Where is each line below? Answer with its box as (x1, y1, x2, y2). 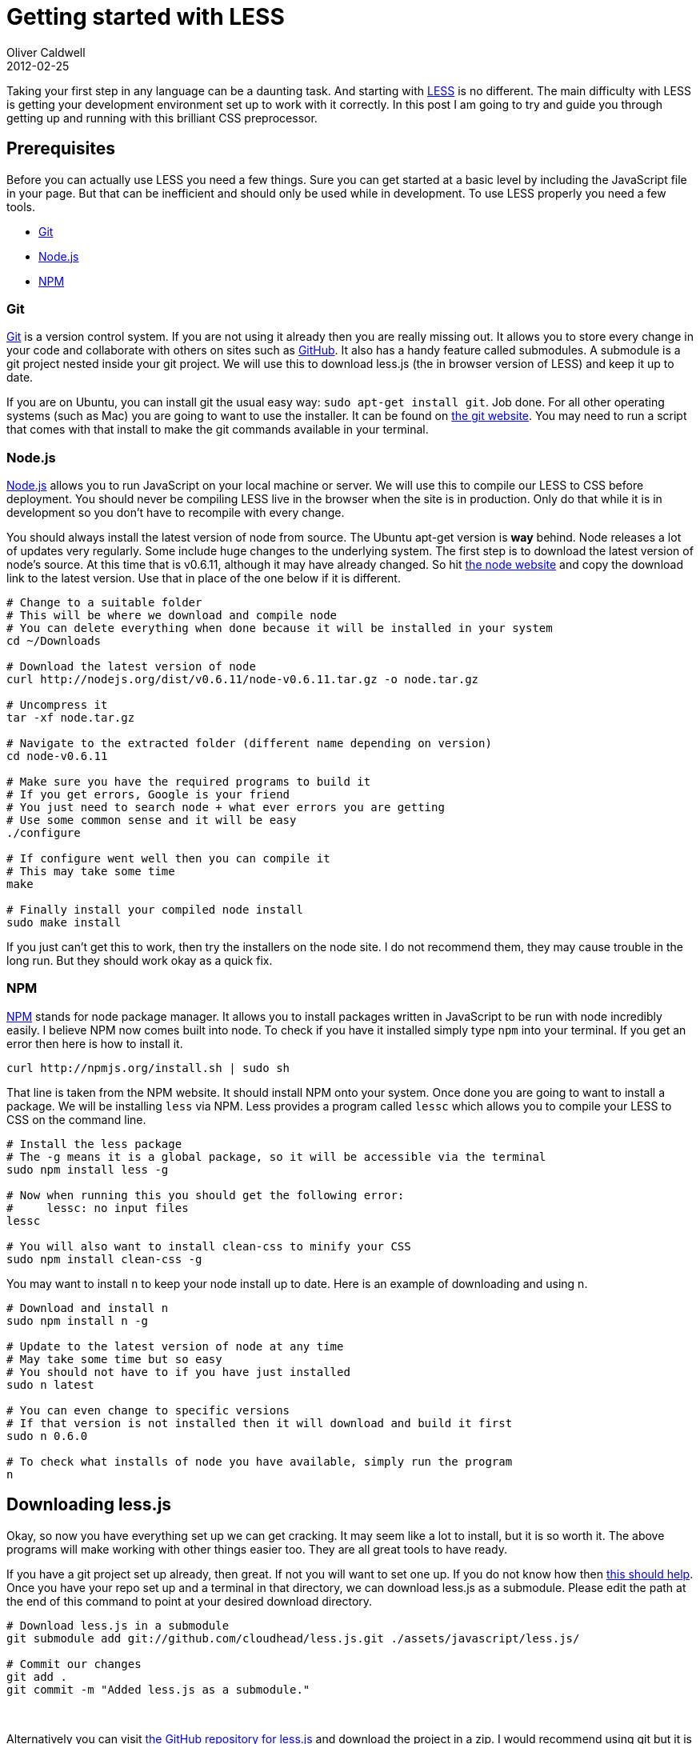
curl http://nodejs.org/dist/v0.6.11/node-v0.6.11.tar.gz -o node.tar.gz (6, 673, 479, 686)
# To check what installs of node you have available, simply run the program (6, 1454, 513, 1468)
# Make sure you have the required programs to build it (6, 775, 371, 789)
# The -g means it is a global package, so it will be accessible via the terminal (6, 1150, 546, 1163)
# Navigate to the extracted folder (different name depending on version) (6, 737, 492, 750)
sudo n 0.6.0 (6, 1429, 88, 1442)
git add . (6, 1670, 67, 1683)
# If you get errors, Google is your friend (6, 788, 290, 802)
